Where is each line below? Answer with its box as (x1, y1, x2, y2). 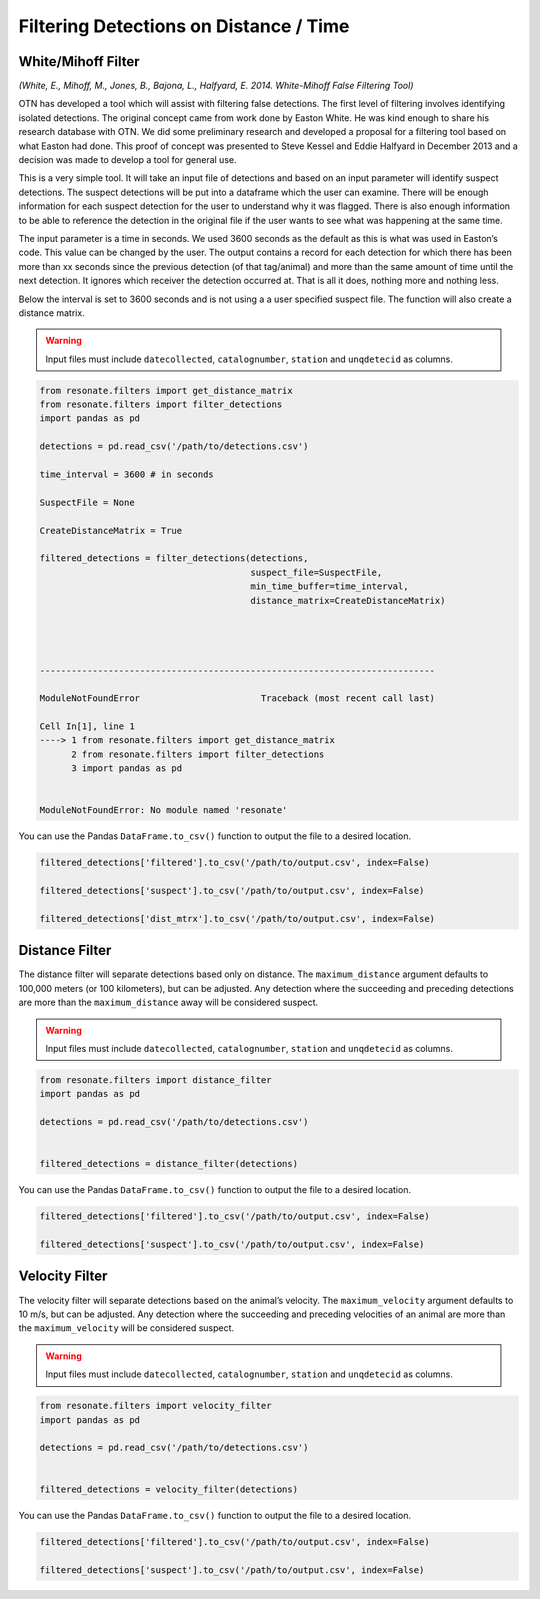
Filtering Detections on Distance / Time (18, 15, 350, 37)
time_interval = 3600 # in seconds (39, 469, 214, 480)
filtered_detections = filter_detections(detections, (39, 553, 309, 564)
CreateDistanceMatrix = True (39, 525, 183, 536)
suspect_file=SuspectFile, (250, 566, 383, 578)
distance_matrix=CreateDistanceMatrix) (250, 595, 446, 606)
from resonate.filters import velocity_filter (39, 1400, 272, 1412)
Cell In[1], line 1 (39, 721, 135, 732)
